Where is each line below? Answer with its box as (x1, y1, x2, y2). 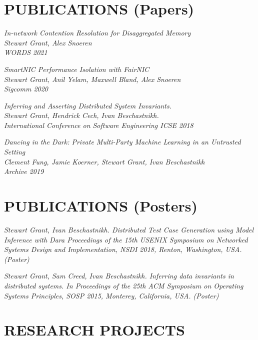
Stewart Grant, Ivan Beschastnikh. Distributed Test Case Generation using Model (4, 224, 254, 234)
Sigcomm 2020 (4, 83, 48, 94)
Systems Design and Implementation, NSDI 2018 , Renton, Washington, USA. (4, 244, 242, 254)
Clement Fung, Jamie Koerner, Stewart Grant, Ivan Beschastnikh (4, 156, 205, 166)
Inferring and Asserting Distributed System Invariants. (4, 100, 172, 110)
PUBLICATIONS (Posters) (4, 195, 198, 216)
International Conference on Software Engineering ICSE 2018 (4, 119, 193, 130)
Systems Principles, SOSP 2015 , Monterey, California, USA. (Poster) (4, 290, 219, 300)
